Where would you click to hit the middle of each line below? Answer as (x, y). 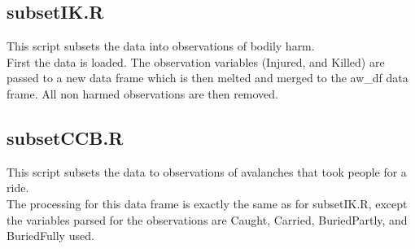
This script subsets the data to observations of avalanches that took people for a (207, 171)
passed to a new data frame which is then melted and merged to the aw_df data (207, 78)
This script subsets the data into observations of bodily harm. (161, 46)
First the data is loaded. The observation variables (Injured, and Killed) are (196, 61)
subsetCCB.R (65, 137)
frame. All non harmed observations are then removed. (143, 93)
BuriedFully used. (50, 236)
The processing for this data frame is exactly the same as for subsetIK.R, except (207, 203)
